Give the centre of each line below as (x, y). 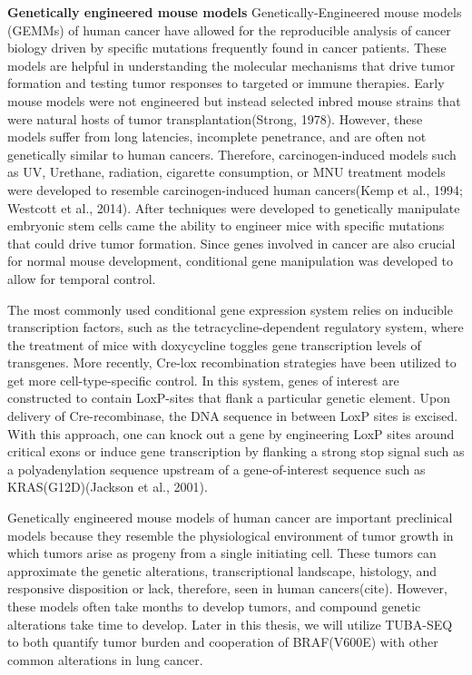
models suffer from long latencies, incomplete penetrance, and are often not (217, 137)
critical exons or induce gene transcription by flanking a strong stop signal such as (236, 451)
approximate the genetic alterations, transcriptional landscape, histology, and (222, 570)
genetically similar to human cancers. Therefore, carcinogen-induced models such (232, 154)
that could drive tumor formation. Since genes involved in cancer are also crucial (231, 243)
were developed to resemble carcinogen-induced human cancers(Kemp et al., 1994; (235, 189)
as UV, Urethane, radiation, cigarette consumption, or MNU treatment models (226, 172)
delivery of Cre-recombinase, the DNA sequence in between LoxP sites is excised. (233, 416)
